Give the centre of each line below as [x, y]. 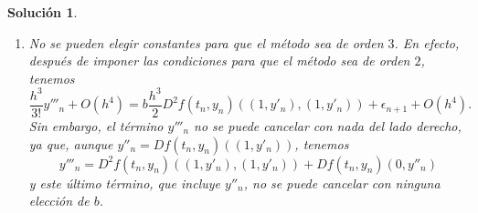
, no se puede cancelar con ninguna [342, 183]
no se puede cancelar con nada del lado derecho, [328, 125]
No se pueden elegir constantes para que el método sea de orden [206, 42]
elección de [59, 201]
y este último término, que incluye [124, 183]
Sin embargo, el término [96, 125]
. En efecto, [427, 42]
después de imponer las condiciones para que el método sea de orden [219, 61]
